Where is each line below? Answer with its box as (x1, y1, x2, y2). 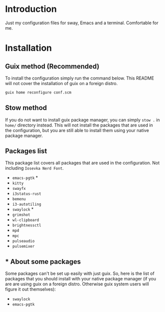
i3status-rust (12, 191, 41, 196)
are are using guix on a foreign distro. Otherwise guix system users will (5, 281, 149, 287)
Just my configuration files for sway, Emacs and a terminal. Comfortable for (5, 20, 159, 26)
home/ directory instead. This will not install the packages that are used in (5, 122, 153, 128)
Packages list (5, 147, 47, 155)
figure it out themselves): (5, 286, 56, 292)
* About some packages (5, 257, 81, 266)
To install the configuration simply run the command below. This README (5, 75, 154, 81)
